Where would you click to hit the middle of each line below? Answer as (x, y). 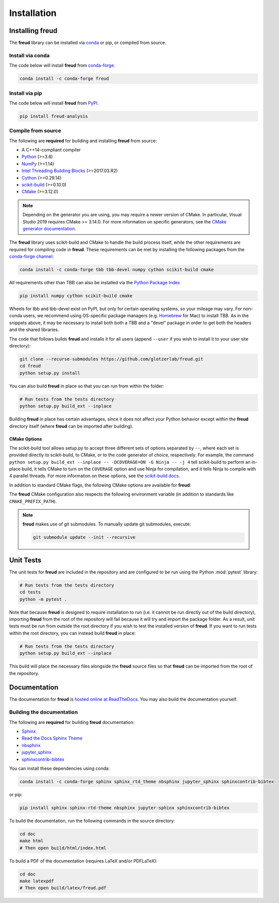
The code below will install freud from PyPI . (54, 103)
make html (32, 841)
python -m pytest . (43, 599)
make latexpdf (37, 881)
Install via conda (29, 55)
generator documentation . (49, 228)
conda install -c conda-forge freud (64, 79)
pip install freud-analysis (54, 116)
